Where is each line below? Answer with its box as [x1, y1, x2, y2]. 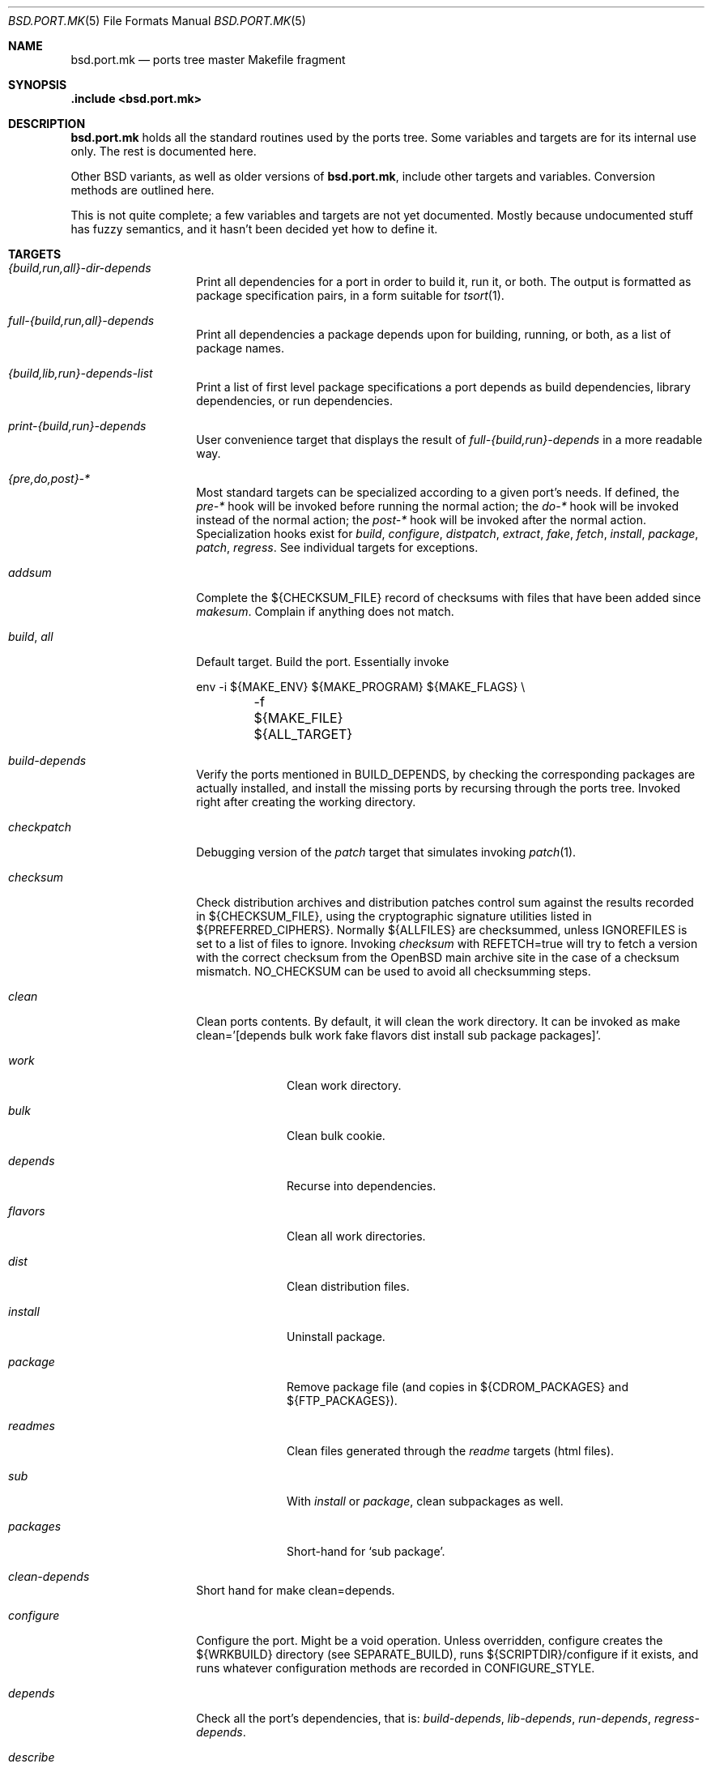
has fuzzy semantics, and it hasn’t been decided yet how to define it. [70, 222, 438, 236]
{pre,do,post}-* [8, 472, 91, 485]
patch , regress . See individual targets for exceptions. [196, 540, 479, 554]
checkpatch [8, 820, 71, 834]
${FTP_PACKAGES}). [287, 1394, 398, 1407]
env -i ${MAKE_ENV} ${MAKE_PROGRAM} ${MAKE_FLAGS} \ [196, 680, 526, 694]
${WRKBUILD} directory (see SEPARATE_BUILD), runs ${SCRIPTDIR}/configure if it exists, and [196, 1647, 699, 1661]
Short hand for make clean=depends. [196, 1583, 395, 1597]
